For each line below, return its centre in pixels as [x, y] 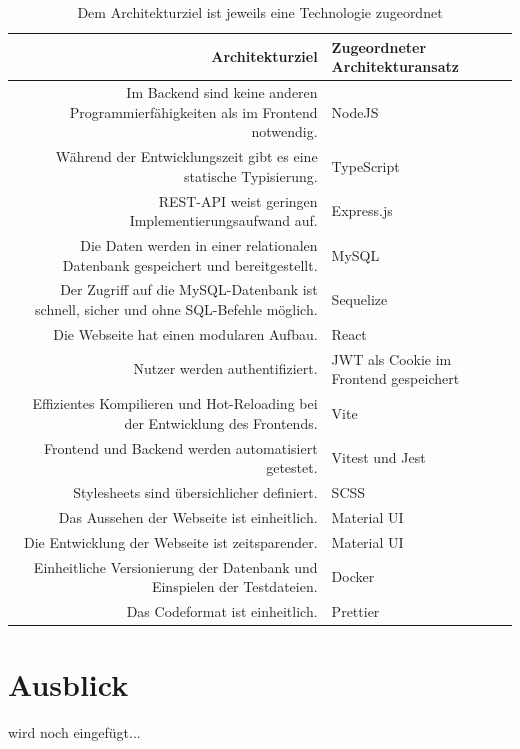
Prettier [355, 610]
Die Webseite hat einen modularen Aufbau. [185, 333]
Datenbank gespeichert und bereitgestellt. [190, 264]
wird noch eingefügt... [74, 732]
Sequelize [359, 299]
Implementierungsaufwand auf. [223, 220]
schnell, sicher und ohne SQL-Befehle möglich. [176, 308]
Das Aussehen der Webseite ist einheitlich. [188, 516]
